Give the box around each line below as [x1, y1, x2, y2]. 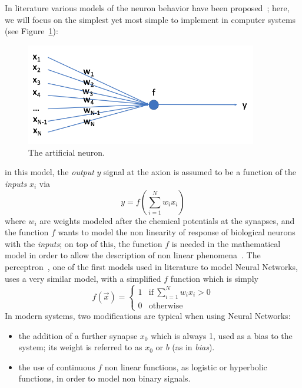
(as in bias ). [172, 341, 215, 353]
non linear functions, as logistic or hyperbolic [104, 360, 267, 373]
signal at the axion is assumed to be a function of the [104, 166, 297, 178]
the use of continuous [18, 360, 95, 373]
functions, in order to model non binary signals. [18, 372, 191, 384]
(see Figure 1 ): [5, 25, 58, 37]
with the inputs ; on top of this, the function [5, 237, 162, 249]
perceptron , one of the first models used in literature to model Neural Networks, [5, 261, 298, 272]
